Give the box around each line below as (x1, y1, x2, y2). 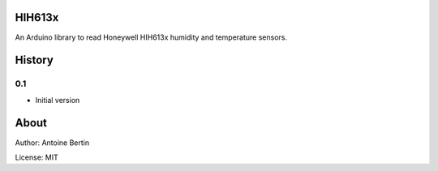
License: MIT (15, 152, 58, 162)
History (15, 53, 54, 67)
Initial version (35, 95, 80, 105)
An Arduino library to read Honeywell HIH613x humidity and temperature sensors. (15, 32, 288, 42)
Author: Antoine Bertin (15, 138, 90, 147)
